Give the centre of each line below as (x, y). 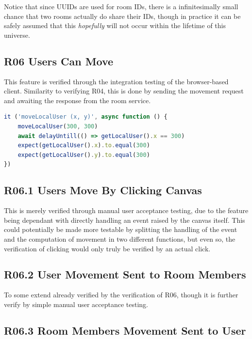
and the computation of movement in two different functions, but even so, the (120, 239)
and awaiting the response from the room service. (77, 100)
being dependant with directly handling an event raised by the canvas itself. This (125, 220)
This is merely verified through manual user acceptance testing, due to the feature (126, 210)
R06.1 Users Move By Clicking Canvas (103, 190)
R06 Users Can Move (59, 61)
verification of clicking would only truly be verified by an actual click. (107, 248)
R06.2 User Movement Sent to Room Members (125, 274)
